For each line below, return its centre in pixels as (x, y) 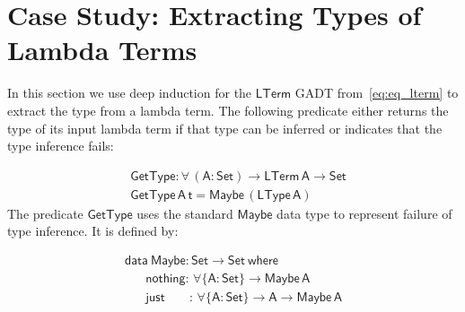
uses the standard (185, 213)
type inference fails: (61, 146)
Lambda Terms (102, 50)
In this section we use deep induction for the (130, 93)
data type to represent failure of (364, 213)
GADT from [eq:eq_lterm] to (377, 93)
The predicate (45, 213)
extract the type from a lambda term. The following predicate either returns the (228, 110)
